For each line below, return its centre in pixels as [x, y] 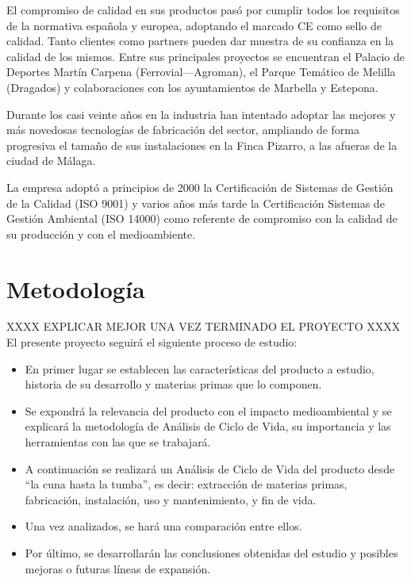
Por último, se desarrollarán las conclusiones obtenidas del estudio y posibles [211, 552]
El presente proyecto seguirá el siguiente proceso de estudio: [152, 342]
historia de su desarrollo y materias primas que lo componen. [173, 384]
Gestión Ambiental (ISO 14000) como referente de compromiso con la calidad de [202, 218]
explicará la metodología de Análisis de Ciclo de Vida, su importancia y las [208, 426]
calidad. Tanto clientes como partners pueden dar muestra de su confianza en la [200, 41]
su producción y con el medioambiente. [101, 234]
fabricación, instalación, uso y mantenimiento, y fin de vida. [171, 499]
